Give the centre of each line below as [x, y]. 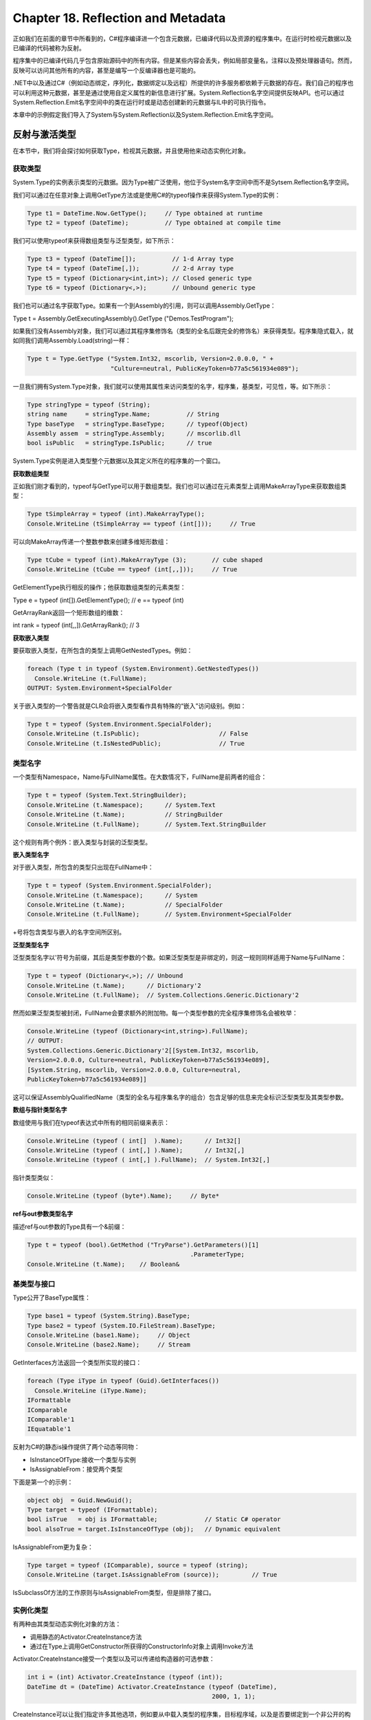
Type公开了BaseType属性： [52, 1298]
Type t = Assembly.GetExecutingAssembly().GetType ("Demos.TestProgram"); [123, 318]
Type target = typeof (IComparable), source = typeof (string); [138, 1565]
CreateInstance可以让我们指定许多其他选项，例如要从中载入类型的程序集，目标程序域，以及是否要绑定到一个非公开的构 [182, 1714]
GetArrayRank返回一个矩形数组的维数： [69, 612]
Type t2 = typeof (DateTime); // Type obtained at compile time [154, 223]
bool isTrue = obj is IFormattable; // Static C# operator [154, 1519]
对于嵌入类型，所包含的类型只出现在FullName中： [83, 868]
